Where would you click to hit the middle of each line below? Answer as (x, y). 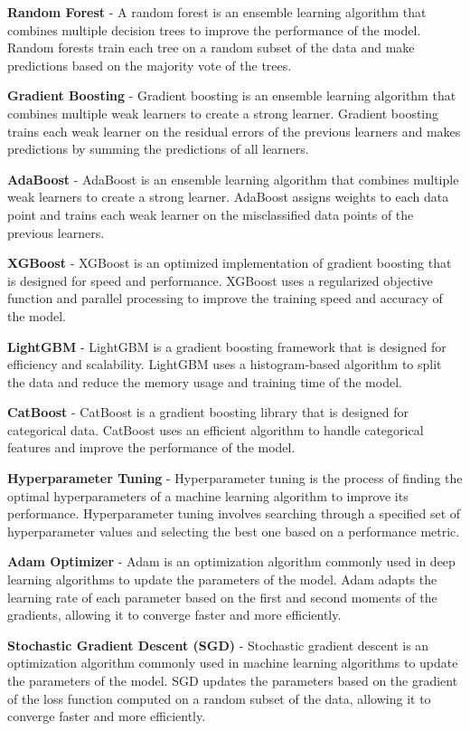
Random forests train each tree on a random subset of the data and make (211, 47)
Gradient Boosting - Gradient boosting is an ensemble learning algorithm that (232, 95)
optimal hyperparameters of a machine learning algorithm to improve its (208, 495)
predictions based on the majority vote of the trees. (150, 65)
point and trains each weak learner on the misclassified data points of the (211, 214)
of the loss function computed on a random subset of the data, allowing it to (219, 698)
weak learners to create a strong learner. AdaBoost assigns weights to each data (228, 197)
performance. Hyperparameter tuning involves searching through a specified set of (234, 513)
